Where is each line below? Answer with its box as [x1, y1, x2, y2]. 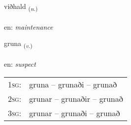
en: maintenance [4, 21, 53, 32]
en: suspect [4, 59, 36, 69]
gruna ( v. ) [4, 38, 33, 50]
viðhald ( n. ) [4, 1, 38, 12]
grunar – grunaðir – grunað [29, 92, 123, 104]
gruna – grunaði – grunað [29, 78, 117, 90]
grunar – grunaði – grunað [29, 107, 120, 119]
